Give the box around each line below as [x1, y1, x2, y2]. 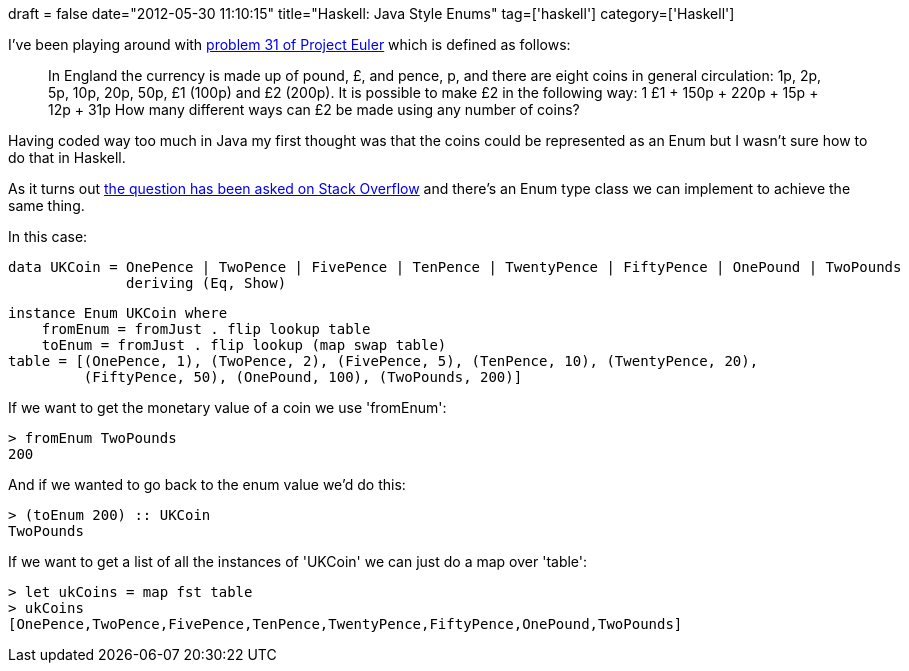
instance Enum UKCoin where [8, 305, 228, 321]
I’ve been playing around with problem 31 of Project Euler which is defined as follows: [8, 36, 571, 53]
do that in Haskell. [8, 149, 126, 166]
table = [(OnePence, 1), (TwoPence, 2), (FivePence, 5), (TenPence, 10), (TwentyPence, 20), [8, 353, 759, 369]
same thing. [8, 197, 85, 214]
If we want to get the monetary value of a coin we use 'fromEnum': [8, 399, 447, 416]
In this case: [8, 228, 88, 245]
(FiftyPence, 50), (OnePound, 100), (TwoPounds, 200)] [83, 369, 523, 385]
